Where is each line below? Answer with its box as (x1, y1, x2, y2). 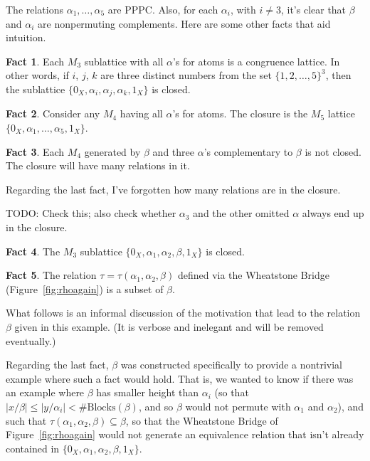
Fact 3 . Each (6, 144, 65, 159)
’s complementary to (203, 144, 293, 159)
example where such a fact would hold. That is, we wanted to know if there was (6, 371, 354, 386)
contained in (6, 440, 60, 455)
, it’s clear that (280, 2, 347, 16)
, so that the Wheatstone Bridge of (125, 413, 278, 428)
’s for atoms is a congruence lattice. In (172, 53, 340, 68)
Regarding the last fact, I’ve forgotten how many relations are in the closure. (6, 181, 341, 196)
